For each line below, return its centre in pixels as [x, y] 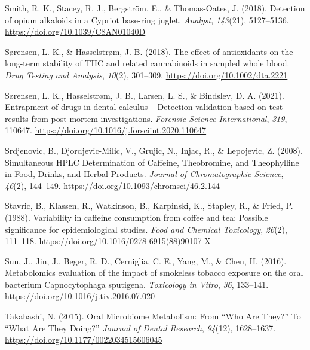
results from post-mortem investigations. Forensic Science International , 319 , [146, 118]
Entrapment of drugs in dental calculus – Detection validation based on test [144, 107]
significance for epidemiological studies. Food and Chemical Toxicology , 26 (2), [146, 229]
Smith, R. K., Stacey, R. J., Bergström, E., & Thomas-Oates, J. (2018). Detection [155, 8]
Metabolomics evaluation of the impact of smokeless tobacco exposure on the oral [154, 273]
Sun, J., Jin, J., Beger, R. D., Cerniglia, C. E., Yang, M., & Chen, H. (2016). [146, 261]
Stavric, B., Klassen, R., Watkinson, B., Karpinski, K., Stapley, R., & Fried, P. [149, 206]
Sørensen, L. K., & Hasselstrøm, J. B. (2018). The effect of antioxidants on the [149, 51]
